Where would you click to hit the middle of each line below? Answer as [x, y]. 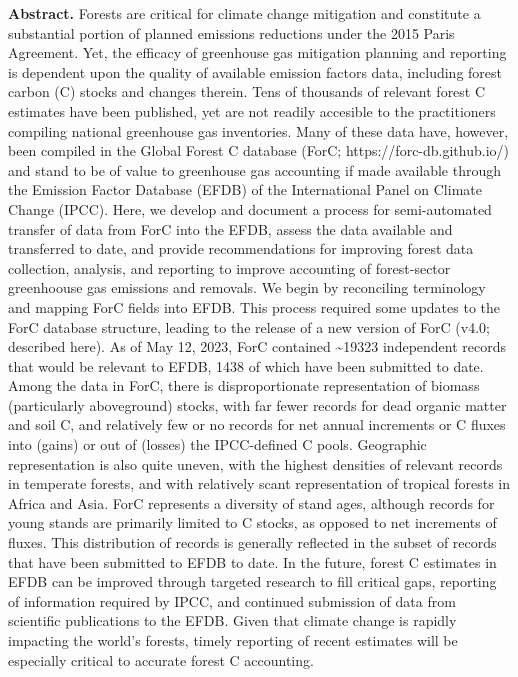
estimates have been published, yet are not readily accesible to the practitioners [252, 110]
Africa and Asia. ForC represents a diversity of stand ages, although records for [251, 502]
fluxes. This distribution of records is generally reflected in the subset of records [252, 542]
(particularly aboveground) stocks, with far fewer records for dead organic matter [257, 404]
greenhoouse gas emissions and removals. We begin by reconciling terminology [247, 287]
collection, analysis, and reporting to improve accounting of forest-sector [229, 267]
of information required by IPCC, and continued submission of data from [232, 600]
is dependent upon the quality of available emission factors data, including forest [255, 71]
